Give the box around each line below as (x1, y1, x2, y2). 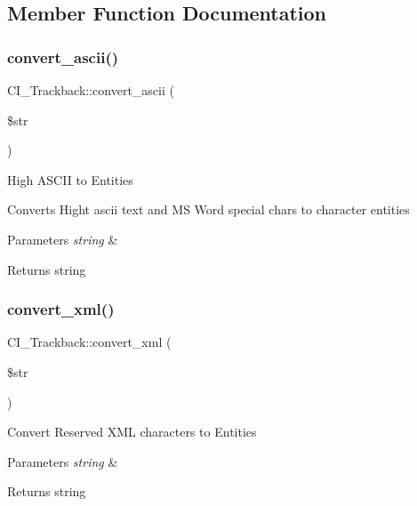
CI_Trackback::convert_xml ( (7, 333, 172, 351)
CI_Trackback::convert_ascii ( (7, 81, 174, 99)
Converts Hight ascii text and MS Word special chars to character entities (7, 200, 410, 219)
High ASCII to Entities (7, 170, 133, 189)
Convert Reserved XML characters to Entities (7, 422, 257, 441)
